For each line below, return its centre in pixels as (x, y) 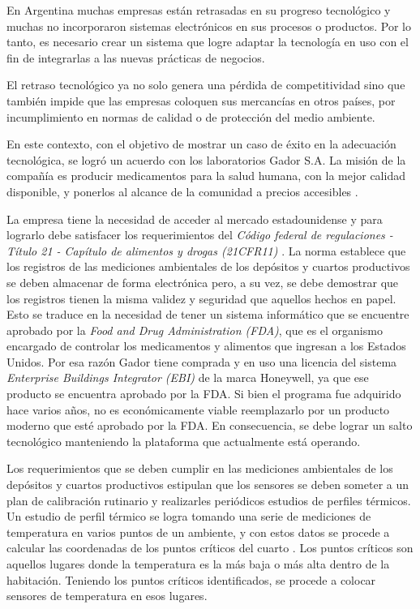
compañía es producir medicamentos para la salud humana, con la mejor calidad (206, 176)
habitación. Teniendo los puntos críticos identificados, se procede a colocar (191, 579)
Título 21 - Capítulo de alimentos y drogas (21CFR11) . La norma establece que (206, 250)
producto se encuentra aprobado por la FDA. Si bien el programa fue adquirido (204, 394)
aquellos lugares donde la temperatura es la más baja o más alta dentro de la (198, 564)
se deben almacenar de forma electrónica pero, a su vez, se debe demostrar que (203, 282)
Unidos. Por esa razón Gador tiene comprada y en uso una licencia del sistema (202, 361)
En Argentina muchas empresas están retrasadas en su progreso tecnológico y (199, 10)
